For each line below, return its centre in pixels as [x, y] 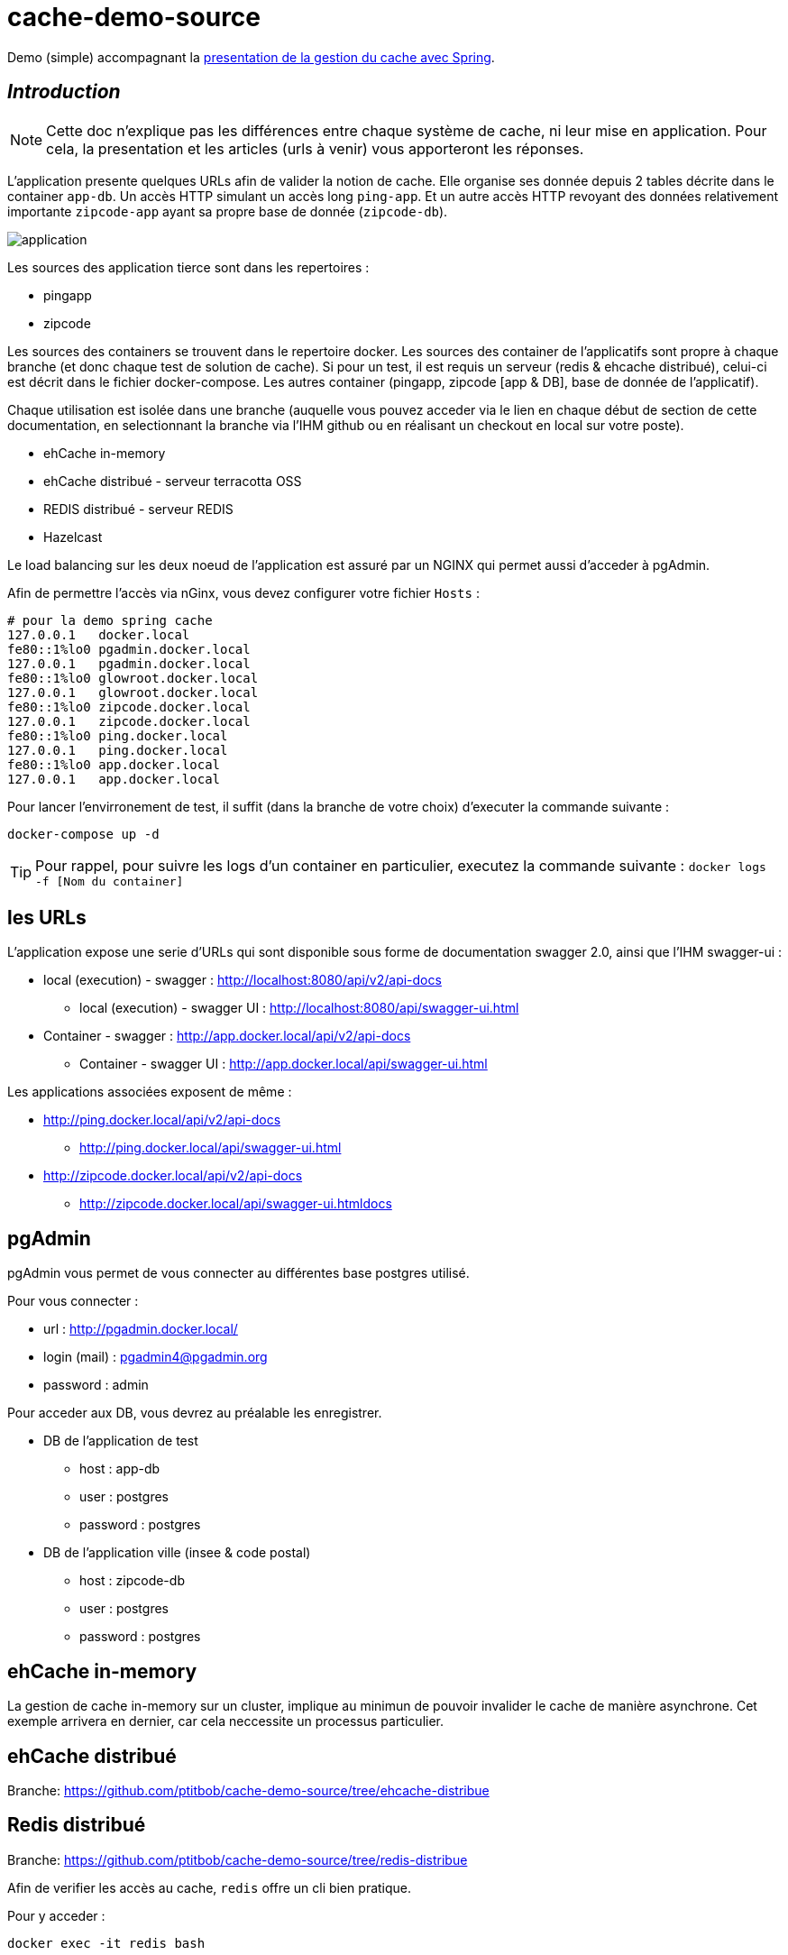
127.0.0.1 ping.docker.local [118, 750]
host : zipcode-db [132, 1581]
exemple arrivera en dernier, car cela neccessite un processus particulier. [225, 1721]
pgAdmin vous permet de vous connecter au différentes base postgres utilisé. [238, 1273]
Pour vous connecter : [73, 1301]
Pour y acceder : [56, 1915]
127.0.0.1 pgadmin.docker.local [129, 663]
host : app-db [120, 1469]
